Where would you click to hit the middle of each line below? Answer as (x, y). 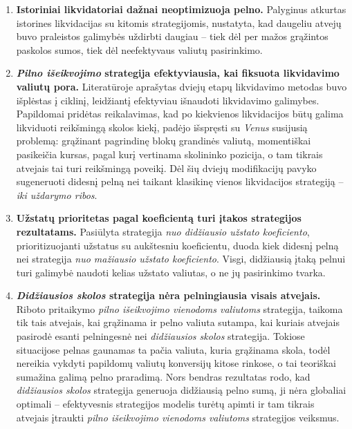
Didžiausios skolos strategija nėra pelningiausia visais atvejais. (168, 295)
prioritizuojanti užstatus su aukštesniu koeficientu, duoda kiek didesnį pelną (177, 245)
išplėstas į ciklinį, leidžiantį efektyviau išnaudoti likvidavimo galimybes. (168, 100)
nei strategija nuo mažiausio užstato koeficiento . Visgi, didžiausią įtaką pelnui (181, 259)
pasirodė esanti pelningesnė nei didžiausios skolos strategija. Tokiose (160, 336)
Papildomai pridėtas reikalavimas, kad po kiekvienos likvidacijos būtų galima (180, 114)
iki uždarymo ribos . (57, 194)
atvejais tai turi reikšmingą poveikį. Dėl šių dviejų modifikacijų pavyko (166, 168)
